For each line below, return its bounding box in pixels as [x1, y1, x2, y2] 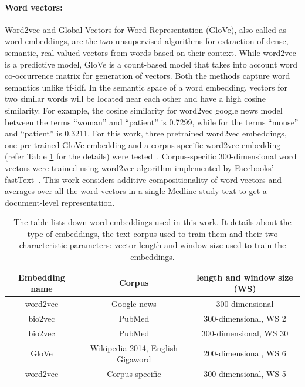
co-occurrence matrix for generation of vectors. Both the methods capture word [5, 69, 290, 82]
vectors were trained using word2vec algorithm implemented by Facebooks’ [5, 161, 274, 174]
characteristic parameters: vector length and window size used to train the [19, 239, 286, 251]
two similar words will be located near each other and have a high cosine [5, 92, 266, 105]
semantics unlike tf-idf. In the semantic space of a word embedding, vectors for [5, 81, 287, 93]
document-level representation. [5, 196, 115, 208]
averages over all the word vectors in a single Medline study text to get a [5, 185, 267, 197]
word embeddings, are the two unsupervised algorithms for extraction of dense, [5, 35, 289, 47]
